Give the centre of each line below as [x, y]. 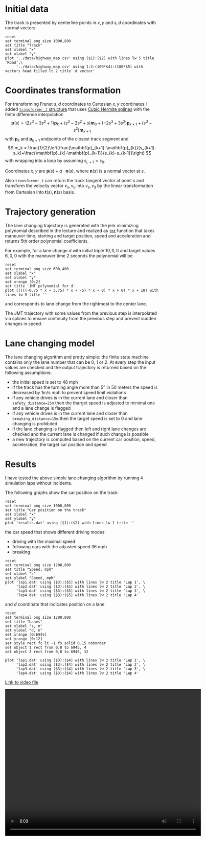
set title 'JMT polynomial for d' [40, 286]
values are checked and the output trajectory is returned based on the [76, 368]
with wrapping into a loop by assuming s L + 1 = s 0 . [55, 161]
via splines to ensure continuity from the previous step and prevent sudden [81, 319]
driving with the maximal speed [44, 541]
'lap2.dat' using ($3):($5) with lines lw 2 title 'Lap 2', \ [81, 586]
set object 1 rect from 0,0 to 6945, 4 [46, 647]
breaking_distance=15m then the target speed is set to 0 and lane [77, 419]
